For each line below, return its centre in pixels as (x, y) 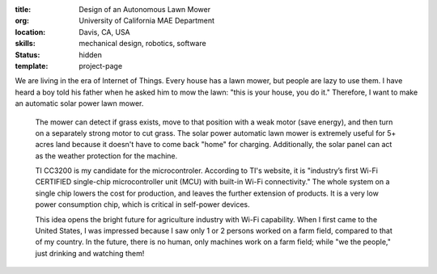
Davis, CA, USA (105, 32)
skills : (25, 44)
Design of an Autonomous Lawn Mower (144, 9)
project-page (101, 65)
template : (32, 65)
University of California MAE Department (146, 21)
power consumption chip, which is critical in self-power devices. (142, 204)
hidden (91, 55)
